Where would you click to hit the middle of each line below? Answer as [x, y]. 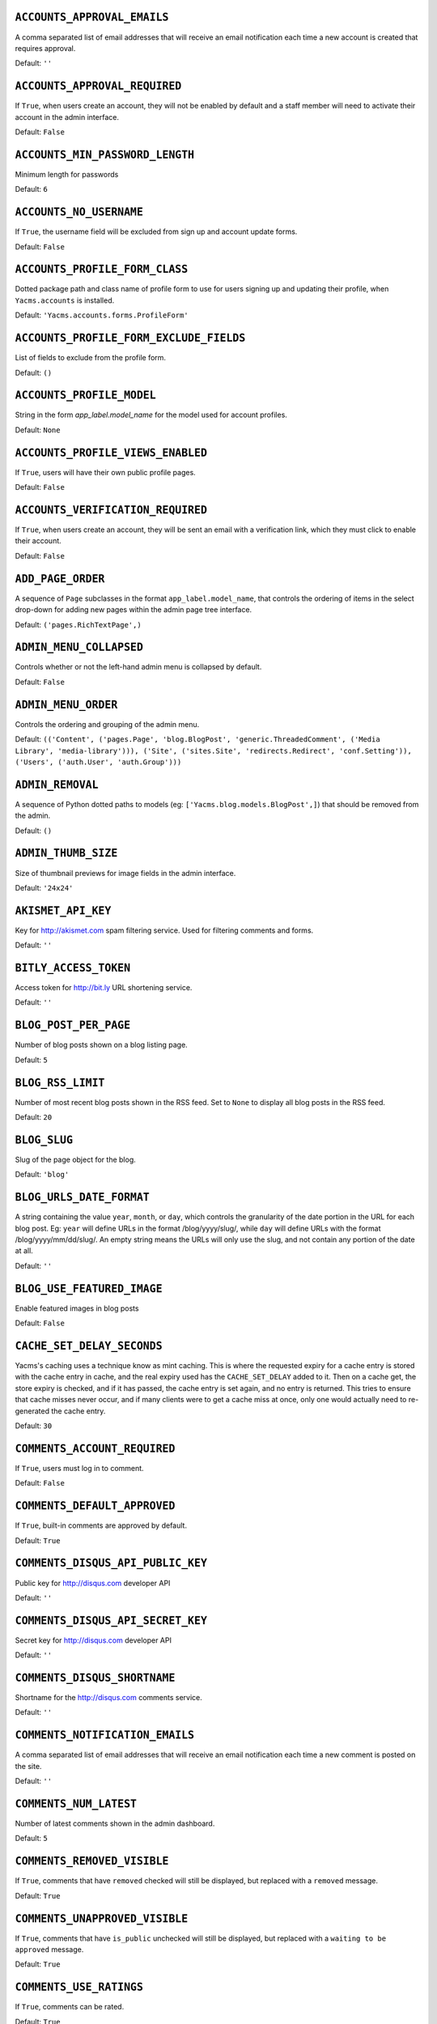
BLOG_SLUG [44, 1140]
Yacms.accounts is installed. [65, 300]
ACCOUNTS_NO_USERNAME [79, 212]
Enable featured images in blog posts [77, 1308]
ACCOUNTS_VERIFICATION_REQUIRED [111, 510]
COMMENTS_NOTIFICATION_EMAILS [105, 1735]
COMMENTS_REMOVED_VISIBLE [92, 1861]
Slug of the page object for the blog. [76, 1159]
